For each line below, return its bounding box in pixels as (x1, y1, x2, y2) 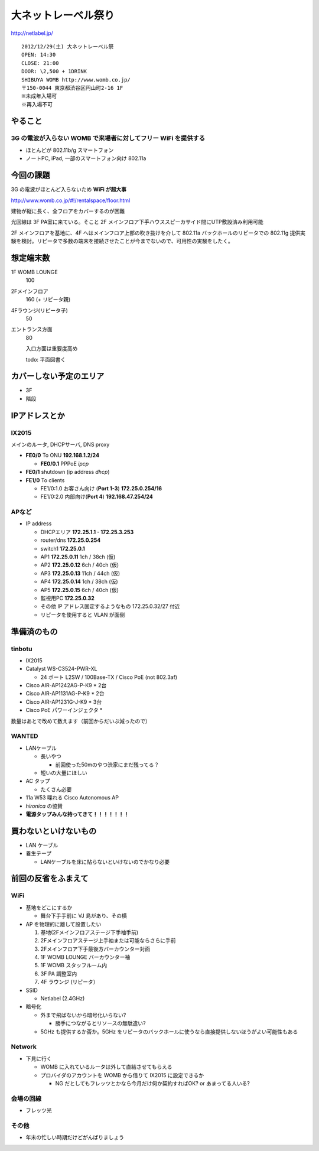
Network (11, 1043, 37, 1051)
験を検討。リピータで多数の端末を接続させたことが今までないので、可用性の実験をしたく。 (11, 238, 233, 245)
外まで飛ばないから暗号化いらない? (40, 1011, 126, 1019)
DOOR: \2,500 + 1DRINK (21, 68, 87, 75)
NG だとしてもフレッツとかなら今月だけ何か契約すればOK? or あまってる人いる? (55, 1080, 250, 1087)
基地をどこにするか (25, 904, 73, 911)
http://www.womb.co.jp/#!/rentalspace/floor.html (11, 197, 131, 204)
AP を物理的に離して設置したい (25, 921, 102, 928)
